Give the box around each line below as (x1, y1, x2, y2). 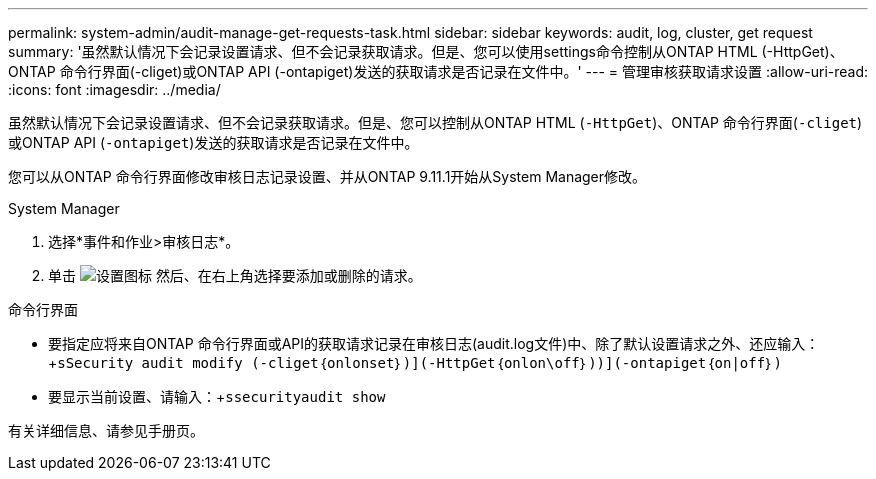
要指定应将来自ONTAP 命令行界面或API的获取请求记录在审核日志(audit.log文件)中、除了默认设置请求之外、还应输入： (48, 335, 820, 352)
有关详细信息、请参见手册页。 (8, 422, 204, 439)
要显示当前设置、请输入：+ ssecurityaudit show (48, 388, 386, 405)
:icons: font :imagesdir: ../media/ (8, 81, 221, 98)
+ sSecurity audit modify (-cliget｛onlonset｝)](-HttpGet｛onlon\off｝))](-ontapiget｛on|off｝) (48, 354, 782, 371)
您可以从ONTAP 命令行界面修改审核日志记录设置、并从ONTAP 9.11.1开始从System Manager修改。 (8, 168, 647, 185)
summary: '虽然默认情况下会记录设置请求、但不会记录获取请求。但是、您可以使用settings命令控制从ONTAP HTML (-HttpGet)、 (8, 43, 844, 60)
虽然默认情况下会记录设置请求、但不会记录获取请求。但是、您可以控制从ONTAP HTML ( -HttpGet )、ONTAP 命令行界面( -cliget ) (8, 114, 863, 131)
